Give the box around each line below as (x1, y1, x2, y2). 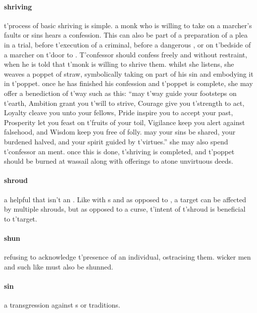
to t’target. (4, 213, 37, 224)
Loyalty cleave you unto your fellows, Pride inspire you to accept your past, (4, 107, 233, 118)
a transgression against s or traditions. (4, 300, 120, 310)
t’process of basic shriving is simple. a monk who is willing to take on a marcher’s (4, 20, 252, 30)
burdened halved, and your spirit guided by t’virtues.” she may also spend (4, 136, 228, 146)
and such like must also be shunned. (4, 261, 113, 271)
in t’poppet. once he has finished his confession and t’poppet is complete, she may (4, 78, 253, 89)
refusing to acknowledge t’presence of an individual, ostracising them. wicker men (4, 252, 251, 262)
